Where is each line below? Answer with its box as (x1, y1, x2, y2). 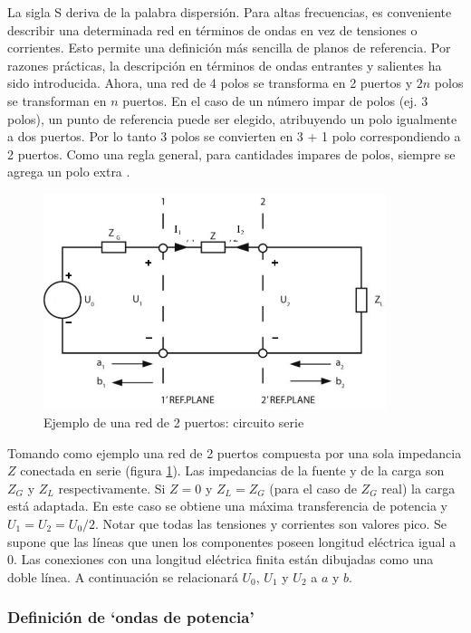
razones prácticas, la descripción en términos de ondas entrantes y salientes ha (7, 55, 442, 74)
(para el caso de (269, 478, 357, 497)
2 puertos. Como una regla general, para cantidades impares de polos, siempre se (7, 144, 456, 163)
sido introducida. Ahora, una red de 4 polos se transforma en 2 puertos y (7, 73, 413, 92)
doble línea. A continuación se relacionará (7, 567, 238, 586)
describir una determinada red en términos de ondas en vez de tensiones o (7, 20, 418, 39)
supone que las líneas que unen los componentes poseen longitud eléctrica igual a (7, 532, 457, 551)
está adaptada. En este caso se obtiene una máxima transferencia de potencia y (7, 496, 447, 515)
